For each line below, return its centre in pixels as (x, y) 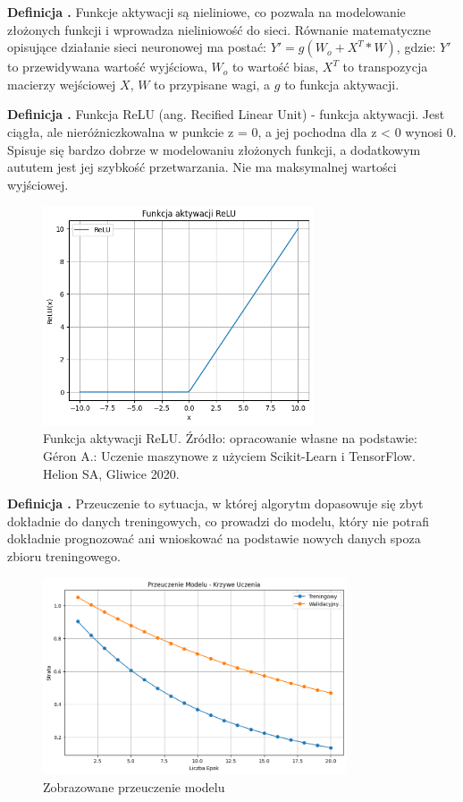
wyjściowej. (38, 184)
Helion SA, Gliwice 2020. (111, 473)
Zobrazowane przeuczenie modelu (134, 787)
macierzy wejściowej (62, 84)
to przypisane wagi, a (212, 84)
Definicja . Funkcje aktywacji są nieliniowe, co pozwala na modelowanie (206, 12)
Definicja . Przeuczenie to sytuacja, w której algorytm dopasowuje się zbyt (215, 503)
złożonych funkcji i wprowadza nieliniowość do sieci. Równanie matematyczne (219, 29)
